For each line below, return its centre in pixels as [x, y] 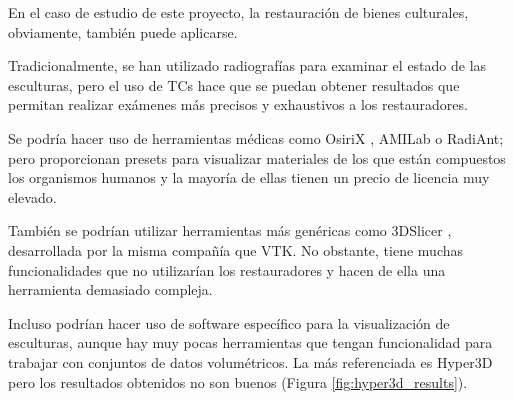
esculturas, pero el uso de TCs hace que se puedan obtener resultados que [234, 84]
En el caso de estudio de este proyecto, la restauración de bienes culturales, [238, 12]
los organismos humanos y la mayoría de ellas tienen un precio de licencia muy [249, 177]
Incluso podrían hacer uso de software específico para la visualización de [229, 322]
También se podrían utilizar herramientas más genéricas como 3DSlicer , [230, 230]
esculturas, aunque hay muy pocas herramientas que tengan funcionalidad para [250, 342]
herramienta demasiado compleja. [110, 289]
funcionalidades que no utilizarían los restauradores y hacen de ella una [227, 269]
